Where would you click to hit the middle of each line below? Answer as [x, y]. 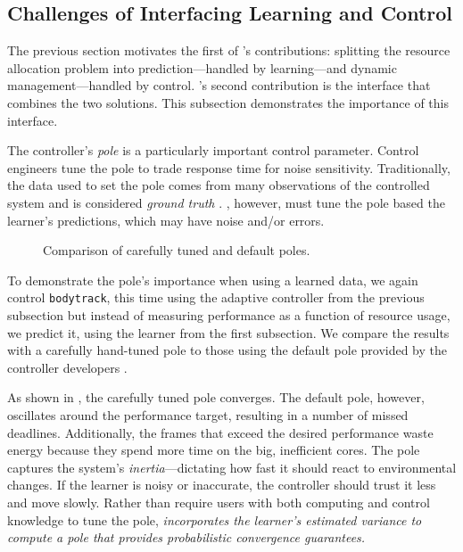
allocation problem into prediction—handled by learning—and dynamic [202, 67]
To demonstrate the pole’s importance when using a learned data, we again [213, 280]
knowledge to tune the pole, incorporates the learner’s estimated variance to [215, 519]
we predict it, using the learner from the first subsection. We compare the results [228, 332]
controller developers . [67, 367]
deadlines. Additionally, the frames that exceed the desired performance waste [220, 432]
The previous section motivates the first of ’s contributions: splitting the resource [229, 50]
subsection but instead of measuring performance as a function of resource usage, [229, 314]
